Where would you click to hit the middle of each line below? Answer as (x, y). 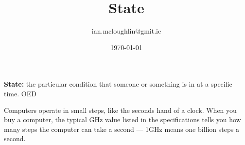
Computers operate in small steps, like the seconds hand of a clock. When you (120, 110)
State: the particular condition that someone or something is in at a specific (118, 84)
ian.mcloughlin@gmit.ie (126, 31)
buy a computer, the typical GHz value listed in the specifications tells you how (122, 119)
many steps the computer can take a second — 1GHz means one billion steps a (122, 129)
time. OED (20, 93)
